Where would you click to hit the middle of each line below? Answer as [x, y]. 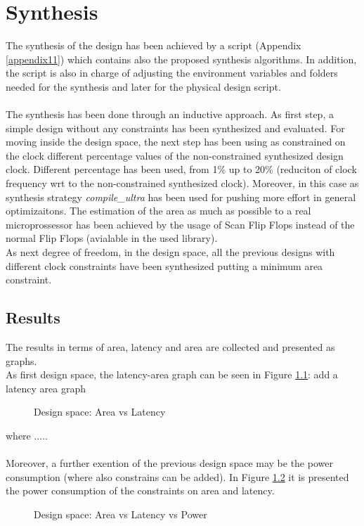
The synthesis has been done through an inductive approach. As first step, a [170, 114]
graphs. [21, 360]
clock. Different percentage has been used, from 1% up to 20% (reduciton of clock [181, 169]
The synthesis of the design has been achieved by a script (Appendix [154, 45]
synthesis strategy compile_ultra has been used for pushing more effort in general [181, 197]
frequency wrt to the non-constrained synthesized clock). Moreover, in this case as [182, 183]
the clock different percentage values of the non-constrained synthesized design [175, 155]
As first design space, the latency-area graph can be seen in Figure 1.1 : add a [172, 374]
